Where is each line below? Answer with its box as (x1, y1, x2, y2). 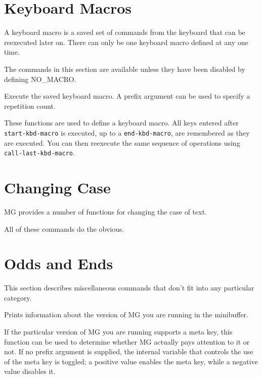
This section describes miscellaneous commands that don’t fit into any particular (4, 282, 254, 293)
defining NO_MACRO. (4, 73, 76, 84)
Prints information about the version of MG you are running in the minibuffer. (4, 309, 248, 320)
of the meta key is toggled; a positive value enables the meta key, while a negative (4, 356, 258, 366)
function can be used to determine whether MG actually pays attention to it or (4, 336, 250, 347)
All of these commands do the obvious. (4, 223, 124, 234)
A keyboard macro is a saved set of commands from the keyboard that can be (4, 27, 245, 37)
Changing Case (4, 177, 111, 197)
